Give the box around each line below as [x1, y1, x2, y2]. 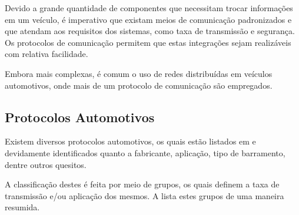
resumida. [5, 201, 40, 213]
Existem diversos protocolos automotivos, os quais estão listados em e [5, 135, 256, 147]
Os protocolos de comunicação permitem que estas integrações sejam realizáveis [5, 36, 291, 48]
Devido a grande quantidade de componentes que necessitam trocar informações [5, 2, 293, 14]
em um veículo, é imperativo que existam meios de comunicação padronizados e [5, 13, 292, 25]
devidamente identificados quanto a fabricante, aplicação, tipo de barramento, [5, 146, 285, 159]
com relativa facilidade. [5, 48, 88, 60]
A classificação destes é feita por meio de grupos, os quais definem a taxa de [5, 178, 280, 190]
